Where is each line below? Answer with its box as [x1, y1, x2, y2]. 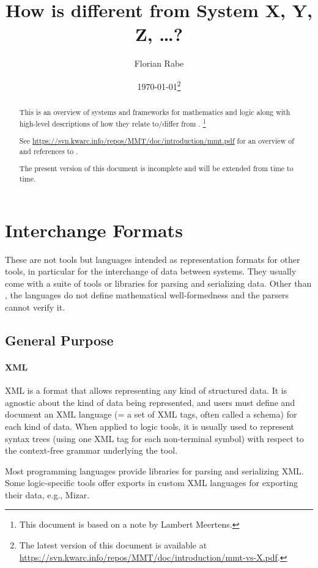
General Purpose [5, 330, 114, 349]
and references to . [19, 146, 78, 156]
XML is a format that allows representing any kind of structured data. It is [5, 384, 287, 397]
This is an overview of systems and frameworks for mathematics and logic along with [19, 106, 290, 117]
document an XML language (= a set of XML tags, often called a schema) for [5, 408, 297, 421]
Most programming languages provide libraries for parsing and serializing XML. [5, 464, 304, 477]
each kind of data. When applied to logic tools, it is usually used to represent [5, 419, 294, 432]
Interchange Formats [5, 217, 183, 242]
